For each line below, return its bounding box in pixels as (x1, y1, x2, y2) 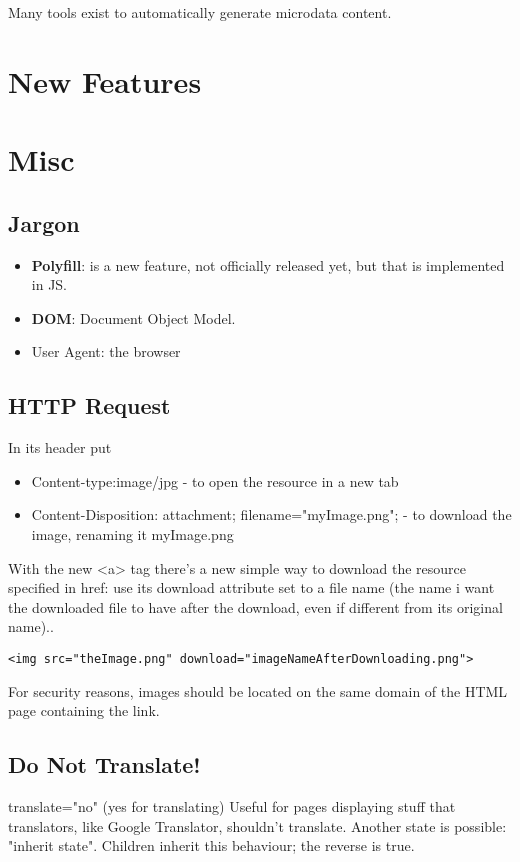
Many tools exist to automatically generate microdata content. (8, 2, 392, 22)
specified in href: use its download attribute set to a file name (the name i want (8, 577, 495, 598)
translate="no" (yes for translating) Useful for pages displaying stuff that (8, 795, 456, 816)
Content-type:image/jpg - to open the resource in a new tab (31, 470, 399, 491)
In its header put (8, 437, 112, 458)
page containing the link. (8, 700, 160, 721)
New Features (8, 60, 202, 101)
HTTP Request (8, 390, 171, 421)
